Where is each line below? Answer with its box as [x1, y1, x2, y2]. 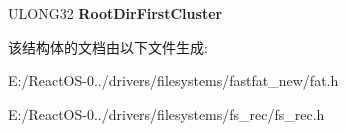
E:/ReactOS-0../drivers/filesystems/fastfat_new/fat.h [8, 70, 339, 91]
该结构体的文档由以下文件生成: [8, 36, 208, 57]
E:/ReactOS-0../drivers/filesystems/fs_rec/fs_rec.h [8, 103, 325, 124]
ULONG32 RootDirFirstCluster [8, 3, 223, 23]
